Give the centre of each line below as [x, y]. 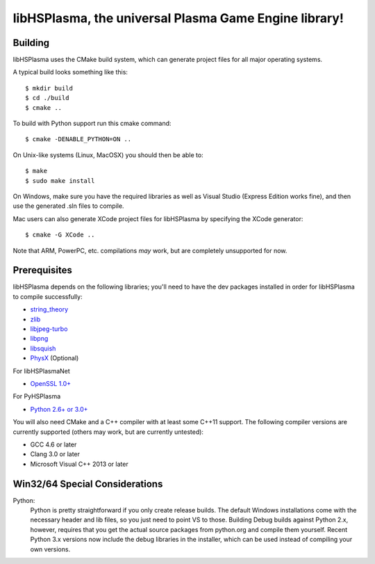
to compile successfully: [48, 296]
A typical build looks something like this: [70, 72]
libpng [39, 339]
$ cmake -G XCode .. [60, 235]
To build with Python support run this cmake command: [92, 123]
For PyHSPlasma [37, 396]
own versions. [50, 549]
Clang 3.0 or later [55, 454]
